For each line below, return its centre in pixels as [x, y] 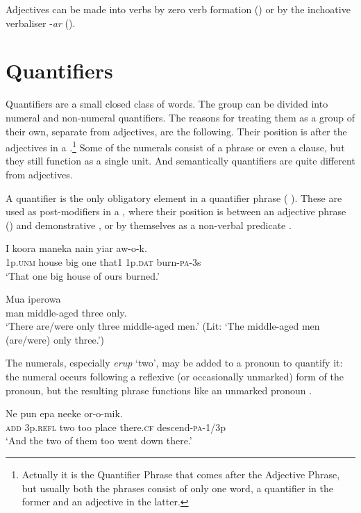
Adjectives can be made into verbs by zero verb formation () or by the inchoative [178, 9]
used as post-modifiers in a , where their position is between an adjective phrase [176, 211]
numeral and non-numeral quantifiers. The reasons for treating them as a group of [180, 117]
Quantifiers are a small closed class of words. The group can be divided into [167, 104]
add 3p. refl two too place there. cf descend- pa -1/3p [116, 427]
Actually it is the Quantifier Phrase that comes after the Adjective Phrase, [181, 474]
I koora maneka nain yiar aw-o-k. [76, 248]
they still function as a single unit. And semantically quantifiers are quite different [180, 161]
